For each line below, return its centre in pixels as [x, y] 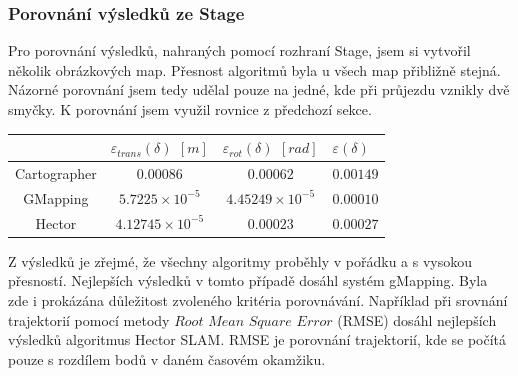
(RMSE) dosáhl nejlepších [417, 319]
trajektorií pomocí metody [89, 319]
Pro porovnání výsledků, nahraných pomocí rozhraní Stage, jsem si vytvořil [239, 50]
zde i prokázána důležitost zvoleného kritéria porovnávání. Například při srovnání [258, 299]
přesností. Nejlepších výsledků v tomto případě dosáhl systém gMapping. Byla [248, 280]
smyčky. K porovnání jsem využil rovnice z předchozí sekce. [190, 109]
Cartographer [56, 172]
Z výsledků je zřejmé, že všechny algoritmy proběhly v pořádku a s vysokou [240, 260]
